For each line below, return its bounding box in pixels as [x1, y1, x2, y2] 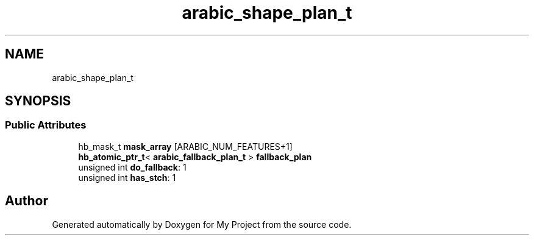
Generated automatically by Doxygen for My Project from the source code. [52, 219, 352, 230]
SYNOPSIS [5, 93, 71, 109]
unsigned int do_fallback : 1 [78, 161, 187, 172]
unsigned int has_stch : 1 [78, 172, 176, 183]
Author [5, 193, 48, 209]
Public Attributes [5, 119, 87, 132]
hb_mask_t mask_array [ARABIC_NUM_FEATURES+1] [78, 141, 293, 152]
